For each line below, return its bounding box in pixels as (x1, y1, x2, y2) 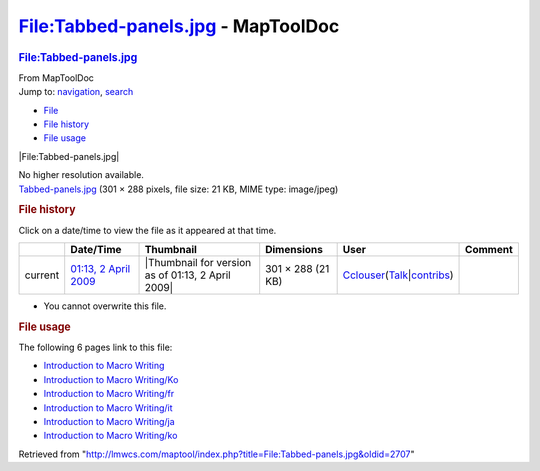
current (24, 268, 60, 282)
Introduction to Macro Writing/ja (43, 415, 175, 427)
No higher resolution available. (18, 169, 145, 181)
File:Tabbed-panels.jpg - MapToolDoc (18, 15, 340, 37)
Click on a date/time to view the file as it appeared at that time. (18, 224, 277, 236)
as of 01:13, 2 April (144, 268, 231, 282)
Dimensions (265, 242, 324, 256)
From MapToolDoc (18, 71, 95, 84)
